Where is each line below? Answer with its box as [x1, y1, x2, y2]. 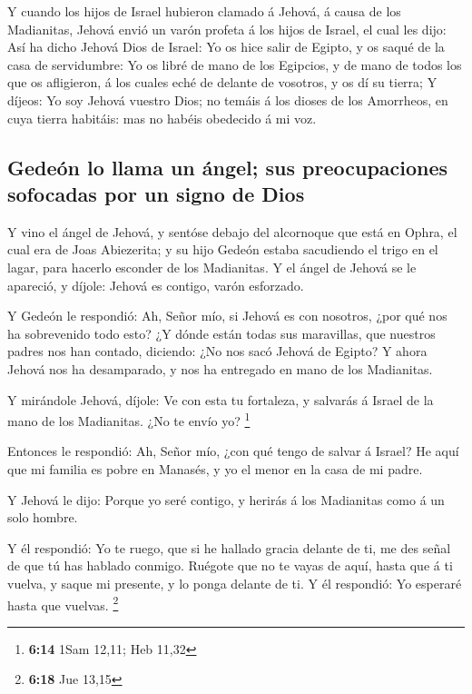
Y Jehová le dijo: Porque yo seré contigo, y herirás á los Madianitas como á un [7, 490, 445, 509]
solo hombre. [7, 508, 78, 527]
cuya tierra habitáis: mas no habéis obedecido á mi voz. [7, 108, 317, 127]
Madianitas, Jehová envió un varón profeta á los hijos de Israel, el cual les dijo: [7, 19, 447, 38]
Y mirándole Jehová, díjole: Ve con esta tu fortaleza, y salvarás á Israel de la [7, 390, 434, 409]
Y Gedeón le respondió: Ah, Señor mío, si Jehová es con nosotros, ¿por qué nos [7, 306, 447, 325]
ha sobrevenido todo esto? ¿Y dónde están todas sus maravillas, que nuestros [7, 323, 436, 342]
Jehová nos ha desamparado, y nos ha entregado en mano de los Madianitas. [7, 359, 433, 378]
